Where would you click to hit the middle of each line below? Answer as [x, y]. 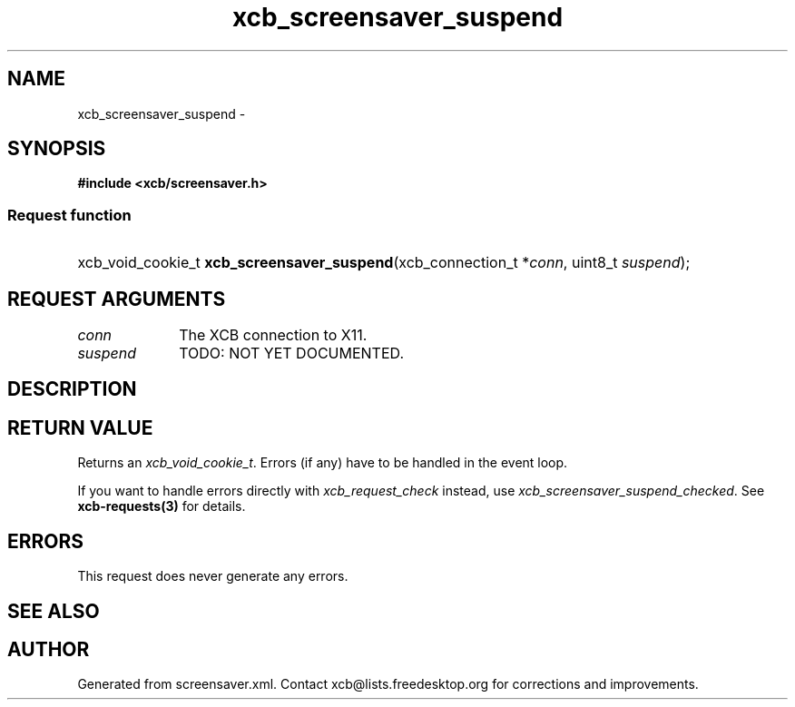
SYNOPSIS [57, 149]
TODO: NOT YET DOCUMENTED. [291, 353]
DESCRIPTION [72, 389]
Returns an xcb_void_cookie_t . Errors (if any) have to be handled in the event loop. [323, 463]
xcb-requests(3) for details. [162, 506]
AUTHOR [49, 649]
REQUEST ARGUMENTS [117, 299]
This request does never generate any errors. [213, 576]
